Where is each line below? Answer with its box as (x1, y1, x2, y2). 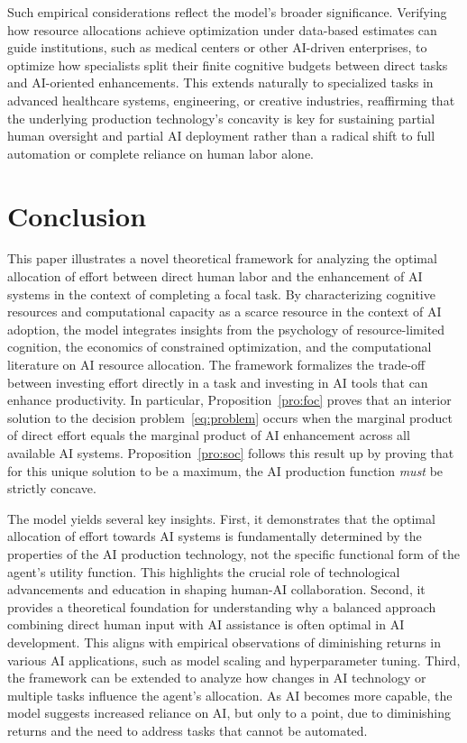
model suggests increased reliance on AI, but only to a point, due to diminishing (7, 703, 452, 722)
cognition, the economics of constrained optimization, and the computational (7, 337, 432, 356)
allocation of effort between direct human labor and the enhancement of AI (7, 267, 423, 286)
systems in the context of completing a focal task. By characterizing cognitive (7, 284, 435, 303)
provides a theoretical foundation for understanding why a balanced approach (7, 597, 436, 616)
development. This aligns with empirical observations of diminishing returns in (7, 632, 441, 651)
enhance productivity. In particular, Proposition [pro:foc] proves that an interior (7, 390, 452, 409)
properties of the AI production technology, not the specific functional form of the (7, 544, 461, 563)
